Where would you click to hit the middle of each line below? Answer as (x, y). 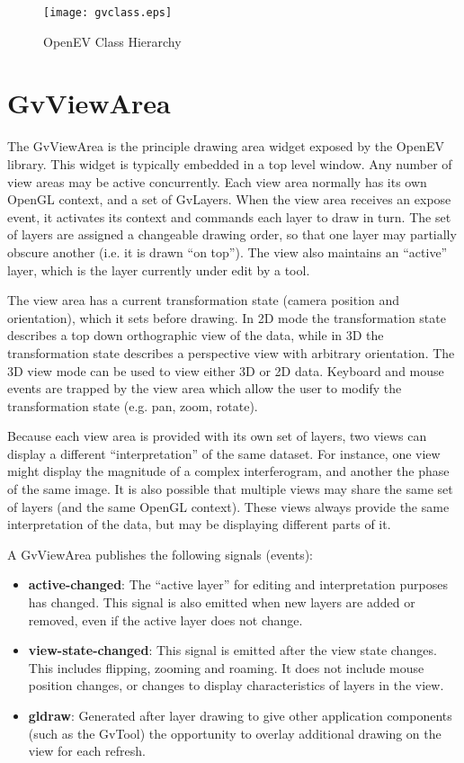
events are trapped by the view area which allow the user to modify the (205, 388)
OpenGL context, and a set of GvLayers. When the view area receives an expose (229, 199)
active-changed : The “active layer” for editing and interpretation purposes (238, 584)
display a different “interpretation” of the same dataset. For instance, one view (224, 453)
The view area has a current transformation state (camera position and (204, 300)
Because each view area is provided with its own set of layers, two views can (217, 436)
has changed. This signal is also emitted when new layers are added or (222, 602)
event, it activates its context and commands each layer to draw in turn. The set (229, 216)
